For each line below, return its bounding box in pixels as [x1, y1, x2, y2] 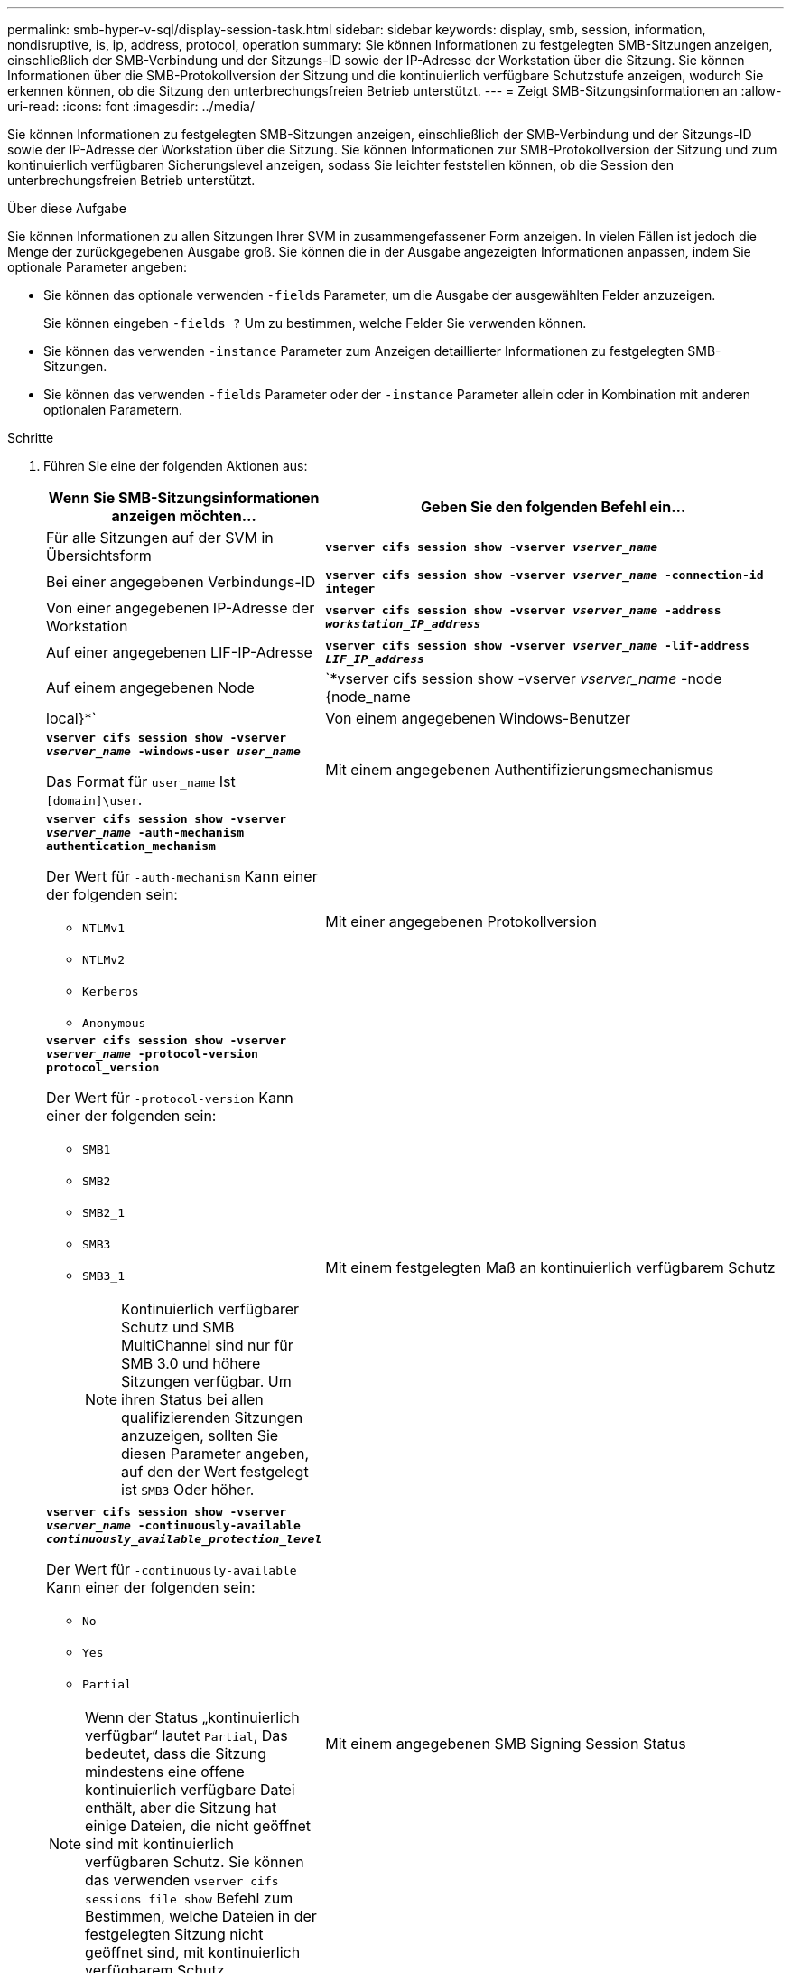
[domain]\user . [46, 790, 143, 809]
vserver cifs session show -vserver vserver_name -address [325, 603, 721, 617]
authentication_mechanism [46, 839, 216, 853]
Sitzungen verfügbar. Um [121, 1372, 292, 1390]
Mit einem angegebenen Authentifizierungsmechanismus [325, 761, 714, 779]
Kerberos [82, 985, 139, 998]
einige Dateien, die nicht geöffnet [85, 1817, 312, 1835]
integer [325, 582, 376, 595]
